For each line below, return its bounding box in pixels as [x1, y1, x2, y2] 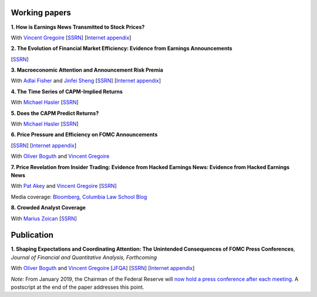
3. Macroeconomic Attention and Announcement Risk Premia [11, 66, 164, 73]
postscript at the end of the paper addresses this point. [11, 283, 144, 291]
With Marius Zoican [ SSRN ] [11, 215, 77, 222]
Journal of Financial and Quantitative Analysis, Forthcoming [11, 254, 157, 261]
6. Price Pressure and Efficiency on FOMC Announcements [11, 131, 158, 138]
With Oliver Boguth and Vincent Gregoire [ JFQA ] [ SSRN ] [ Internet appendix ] [11, 265, 195, 272]
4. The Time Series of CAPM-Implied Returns [11, 88, 123, 95]
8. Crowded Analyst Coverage [11, 204, 86, 211]
